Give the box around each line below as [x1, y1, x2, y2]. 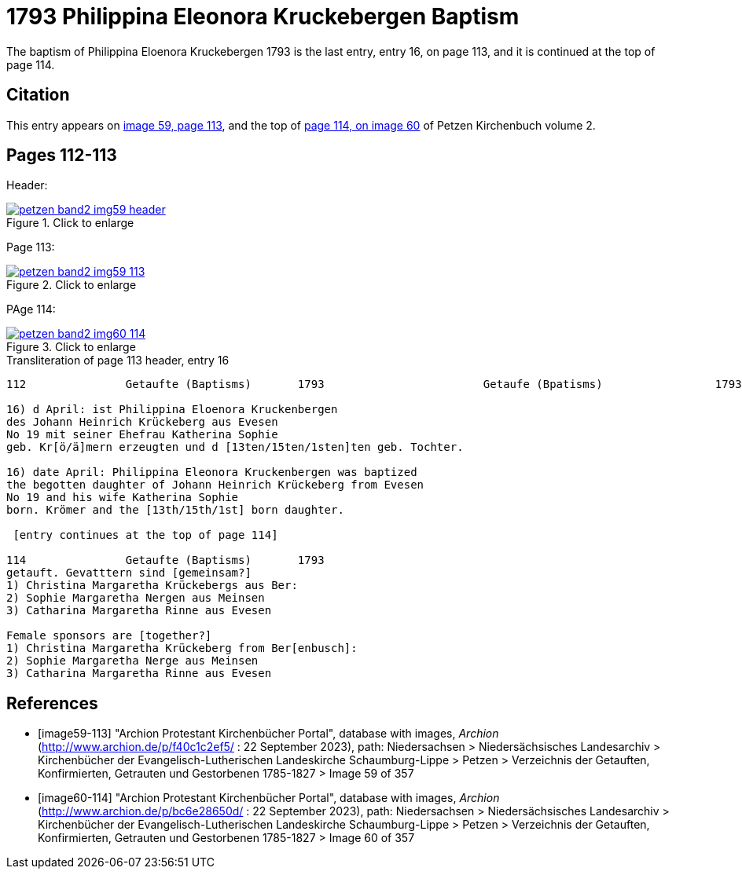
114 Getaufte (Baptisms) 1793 [6, 554, 325, 567]
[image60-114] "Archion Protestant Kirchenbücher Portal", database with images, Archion [38, 791, 500, 805]
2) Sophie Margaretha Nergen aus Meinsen [6, 591, 265, 605]
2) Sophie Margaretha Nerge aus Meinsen [6, 654, 259, 668]
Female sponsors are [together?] [6, 629, 212, 643]
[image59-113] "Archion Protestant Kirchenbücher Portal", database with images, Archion [38, 727, 499, 741]
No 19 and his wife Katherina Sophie [6, 491, 239, 504]
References [6, 693, 98, 713]
